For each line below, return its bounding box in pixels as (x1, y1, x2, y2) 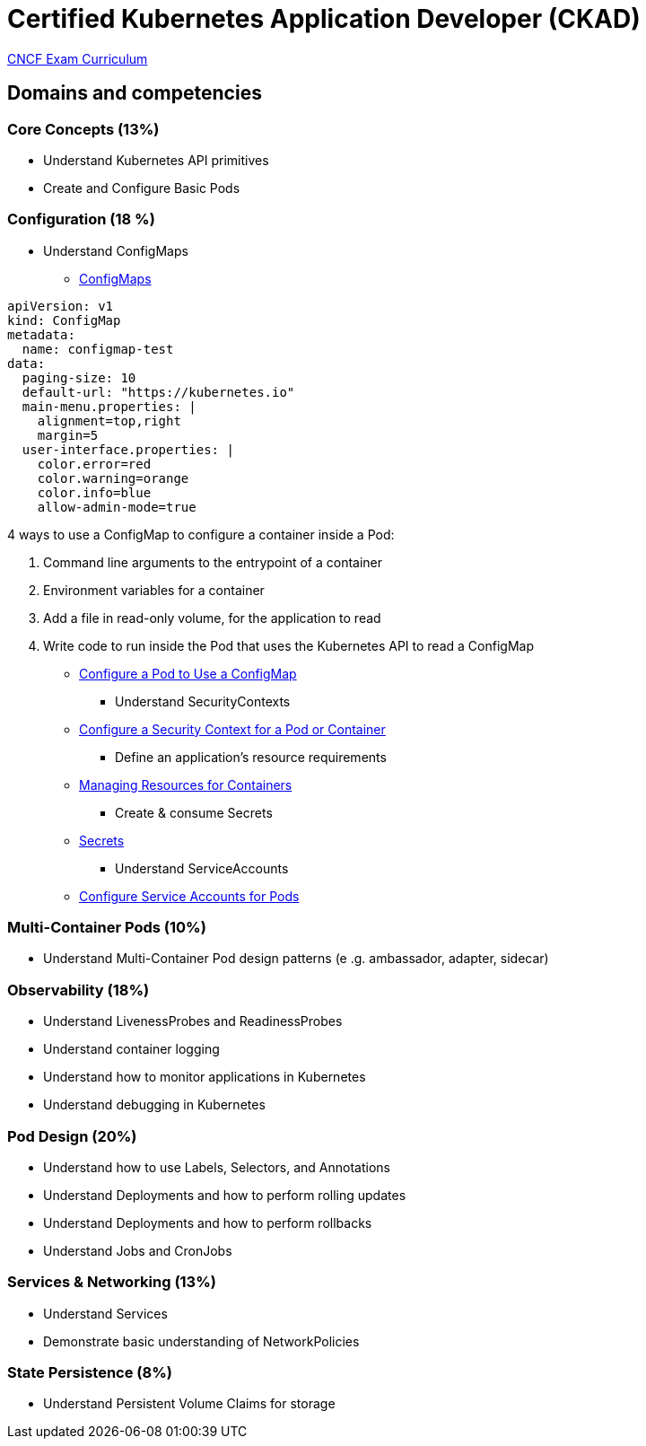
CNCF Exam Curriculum (7, 50, 148, 66)
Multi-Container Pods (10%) (7, 918, 206, 937)
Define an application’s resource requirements (115, 749, 387, 765)
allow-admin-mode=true (37, 499, 196, 514)
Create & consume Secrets (115, 804, 273, 820)
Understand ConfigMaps (43, 242, 188, 259)
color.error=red (37, 456, 152, 471)
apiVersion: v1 (7, 298, 114, 313)
